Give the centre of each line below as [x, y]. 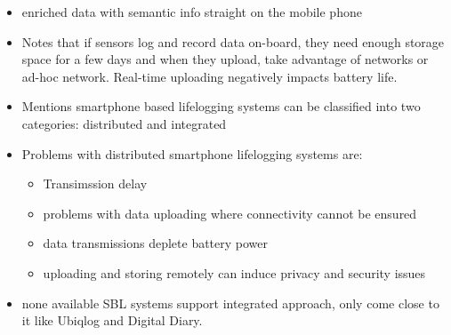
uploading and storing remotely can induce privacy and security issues [234, 272]
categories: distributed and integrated [124, 123]
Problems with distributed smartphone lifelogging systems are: [192, 153]
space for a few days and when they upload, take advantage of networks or [225, 59]
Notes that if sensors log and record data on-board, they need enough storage [233, 41]
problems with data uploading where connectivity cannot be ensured [230, 213]
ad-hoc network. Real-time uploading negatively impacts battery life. [209, 76]
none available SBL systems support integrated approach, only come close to [230, 303]
